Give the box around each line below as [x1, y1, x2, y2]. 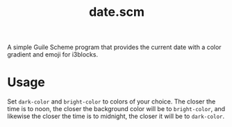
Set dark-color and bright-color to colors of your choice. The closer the [7, 97, 216, 106]
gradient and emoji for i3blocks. [7, 50, 99, 59]
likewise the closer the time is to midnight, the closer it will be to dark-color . [7, 112, 225, 121]
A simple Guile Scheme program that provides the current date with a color [7, 43, 222, 52]
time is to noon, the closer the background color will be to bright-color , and [7, 105, 226, 113]
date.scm [89, 4, 144, 20]
